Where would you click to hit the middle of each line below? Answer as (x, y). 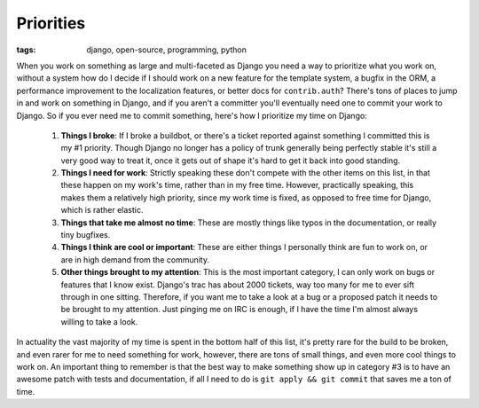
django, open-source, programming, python (167, 50)
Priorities (51, 23)
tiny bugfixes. (86, 235)
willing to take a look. (99, 322)
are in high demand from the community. (135, 259)
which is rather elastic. (102, 210)
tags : (26, 50)
